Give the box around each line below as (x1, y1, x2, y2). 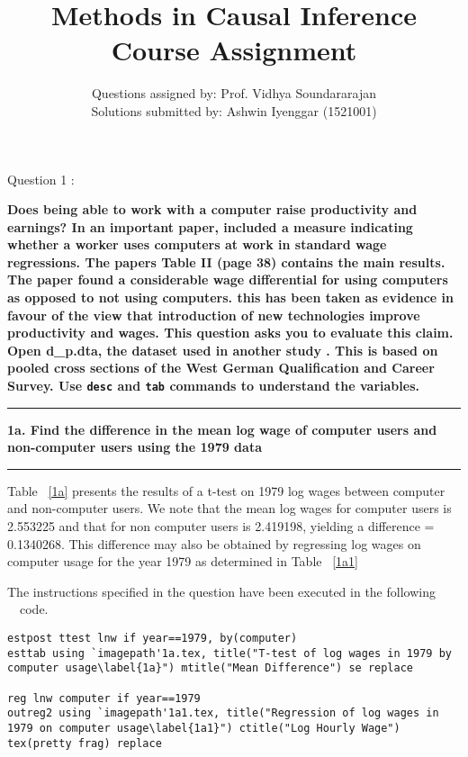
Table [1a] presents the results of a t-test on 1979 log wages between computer (7, 481, 445, 500)
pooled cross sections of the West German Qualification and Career (7, 358, 435, 377)
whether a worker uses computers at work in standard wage (7, 235, 387, 254)
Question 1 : (7, 169, 75, 188)
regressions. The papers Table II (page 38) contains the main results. (7, 252, 445, 271)
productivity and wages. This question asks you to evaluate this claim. (7, 323, 454, 342)
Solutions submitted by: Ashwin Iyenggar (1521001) (91, 101, 377, 120)
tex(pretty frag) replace (7, 736, 162, 750)
